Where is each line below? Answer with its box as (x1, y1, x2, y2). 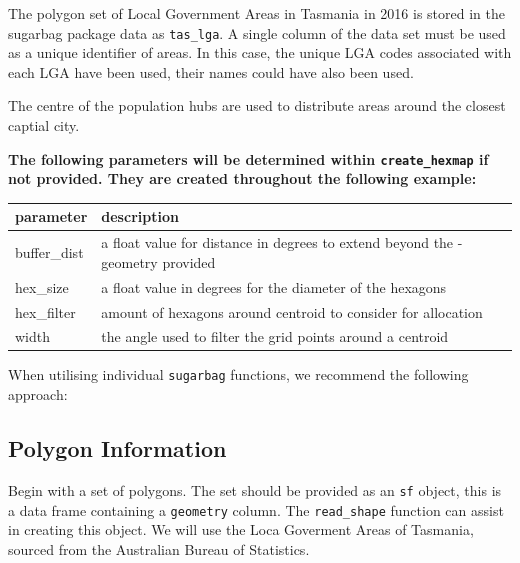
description (101, 206, 179, 227)
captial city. (8, 115, 80, 136)
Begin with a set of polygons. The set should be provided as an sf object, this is (8, 479, 502, 500)
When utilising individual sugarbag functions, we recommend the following (8, 364, 469, 385)
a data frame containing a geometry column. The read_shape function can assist (8, 499, 504, 520)
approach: (8, 384, 68, 405)
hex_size (15, 276, 69, 297)
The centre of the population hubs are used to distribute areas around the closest (8, 95, 506, 116)
